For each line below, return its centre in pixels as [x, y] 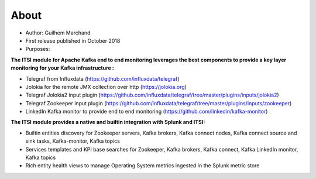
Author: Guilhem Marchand [58, 33]
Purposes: [38, 49]
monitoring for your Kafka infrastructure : [62, 68]
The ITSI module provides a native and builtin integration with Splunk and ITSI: [108, 122]
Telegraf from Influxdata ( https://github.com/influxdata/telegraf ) [102, 78]
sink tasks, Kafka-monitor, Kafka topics [73, 141]
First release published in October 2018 [73, 40]
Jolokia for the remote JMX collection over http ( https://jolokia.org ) [106, 87]
